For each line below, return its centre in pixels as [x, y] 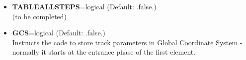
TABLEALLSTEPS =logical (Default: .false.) [84, 6]
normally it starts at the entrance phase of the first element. [104, 52]
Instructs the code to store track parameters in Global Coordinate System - [127, 42]
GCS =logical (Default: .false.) [59, 33]
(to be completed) [40, 16]
